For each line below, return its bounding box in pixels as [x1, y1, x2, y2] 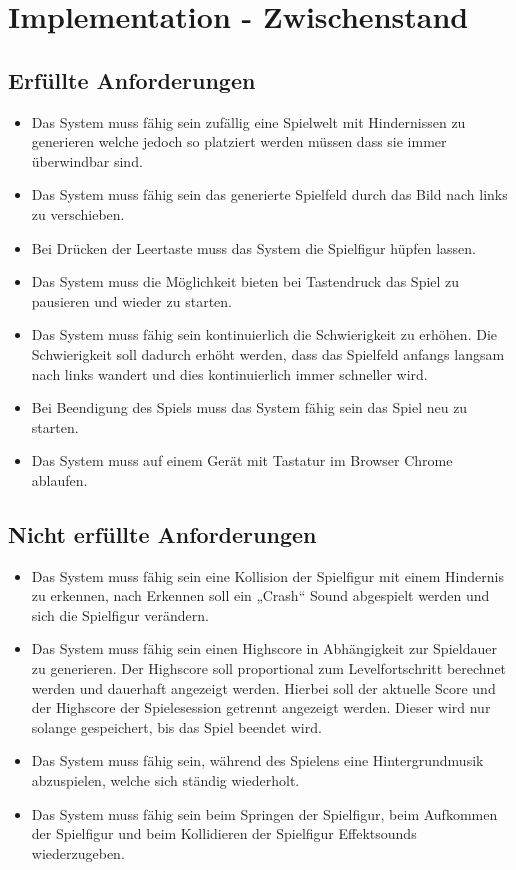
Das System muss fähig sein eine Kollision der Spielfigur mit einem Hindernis [31, 565, 504, 586]
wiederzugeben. [31, 842, 125, 863]
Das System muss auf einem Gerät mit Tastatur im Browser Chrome [31, 450, 453, 471]
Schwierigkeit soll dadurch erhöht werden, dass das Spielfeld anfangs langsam [31, 343, 505, 364]
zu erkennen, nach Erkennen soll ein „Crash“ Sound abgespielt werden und [31, 585, 490, 606]
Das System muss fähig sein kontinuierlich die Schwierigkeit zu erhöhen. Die [31, 324, 498, 345]
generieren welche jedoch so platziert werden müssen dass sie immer [31, 131, 447, 152]
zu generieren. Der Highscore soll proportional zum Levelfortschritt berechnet [31, 658, 507, 679]
